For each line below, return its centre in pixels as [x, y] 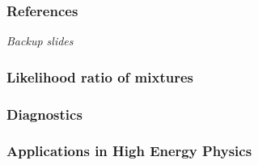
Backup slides [40, 41]
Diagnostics [44, 114]
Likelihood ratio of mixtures [100, 76]
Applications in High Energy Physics [129, 151]
